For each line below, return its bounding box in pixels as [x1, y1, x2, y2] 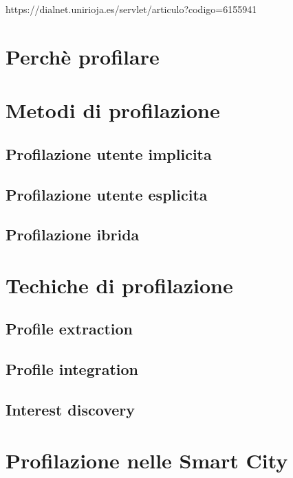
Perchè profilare [6, 42, 160, 70]
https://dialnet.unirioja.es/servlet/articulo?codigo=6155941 [6, 2, 257, 16]
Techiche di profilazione [6, 271, 233, 299]
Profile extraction [6, 318, 133, 339]
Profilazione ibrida [6, 224, 140, 245]
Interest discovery [6, 399, 135, 420]
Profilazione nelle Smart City [6, 446, 288, 474]
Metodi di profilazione [6, 96, 220, 124]
